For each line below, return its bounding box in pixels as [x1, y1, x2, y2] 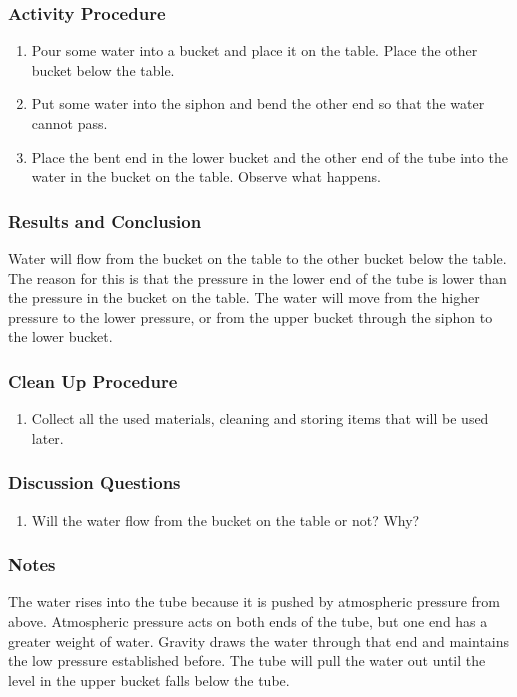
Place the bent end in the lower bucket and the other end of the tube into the [31, 146, 509, 167]
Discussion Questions [8, 470, 181, 495]
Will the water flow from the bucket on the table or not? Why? [31, 509, 420, 530]
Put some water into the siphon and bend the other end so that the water [31, 93, 485, 114]
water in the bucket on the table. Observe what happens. [31, 166, 381, 187]
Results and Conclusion [8, 208, 202, 233]
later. [31, 427, 64, 448]
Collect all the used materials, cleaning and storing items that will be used [31, 408, 489, 429]
